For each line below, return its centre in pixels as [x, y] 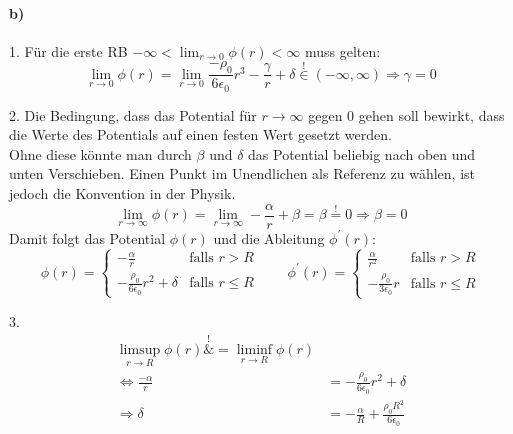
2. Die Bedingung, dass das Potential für [133, 114]
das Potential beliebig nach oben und [362, 153]
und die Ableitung [269, 237]
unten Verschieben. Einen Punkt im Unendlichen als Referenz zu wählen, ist [242, 173]
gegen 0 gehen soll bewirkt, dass [406, 114]
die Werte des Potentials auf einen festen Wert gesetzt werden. [200, 134]
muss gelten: [342, 50]
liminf [254, 349]
